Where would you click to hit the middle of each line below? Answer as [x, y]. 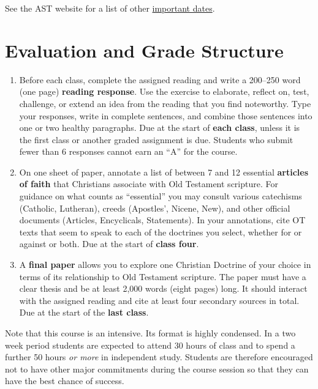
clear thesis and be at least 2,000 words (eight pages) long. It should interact [163, 288]
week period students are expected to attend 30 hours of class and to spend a [150, 345]
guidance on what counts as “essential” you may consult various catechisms [161, 196]
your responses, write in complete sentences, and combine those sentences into [166, 115]
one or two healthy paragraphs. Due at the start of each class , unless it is [160, 128]
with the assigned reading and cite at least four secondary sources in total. [159, 300]
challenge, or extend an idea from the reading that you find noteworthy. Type [165, 103]
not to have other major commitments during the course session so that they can [157, 369]
